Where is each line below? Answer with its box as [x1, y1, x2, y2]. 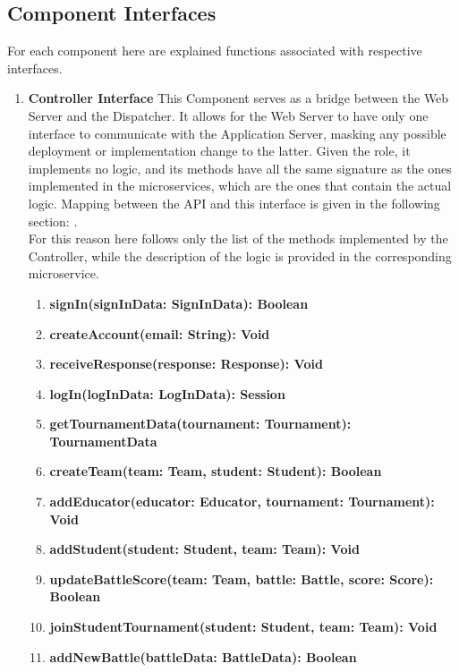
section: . [28, 211, 78, 230]
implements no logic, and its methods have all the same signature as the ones [28, 158, 452, 177]
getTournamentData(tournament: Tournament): [49, 414, 352, 433]
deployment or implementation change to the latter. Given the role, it [28, 141, 411, 160]
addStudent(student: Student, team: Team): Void [49, 540, 360, 558]
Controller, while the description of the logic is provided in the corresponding [28, 246, 452, 265]
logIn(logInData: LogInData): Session [49, 384, 285, 403]
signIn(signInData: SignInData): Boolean [49, 293, 309, 312]
